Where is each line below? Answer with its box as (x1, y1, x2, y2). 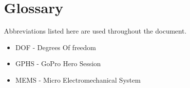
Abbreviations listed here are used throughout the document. (4, 26, 187, 36)
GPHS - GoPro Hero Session (15, 58, 101, 69)
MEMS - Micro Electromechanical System (15, 74, 141, 85)
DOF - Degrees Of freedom (15, 42, 96, 52)
